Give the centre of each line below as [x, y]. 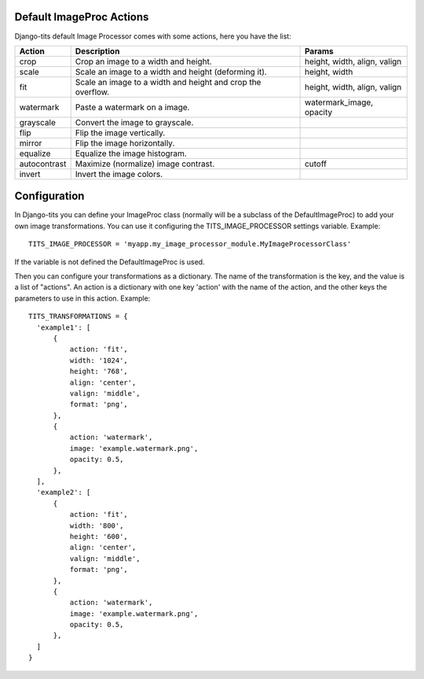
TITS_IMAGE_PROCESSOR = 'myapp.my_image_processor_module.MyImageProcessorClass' [190, 244]
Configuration [49, 196]
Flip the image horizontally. [125, 143]
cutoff [316, 164]
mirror [31, 143]
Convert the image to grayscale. [134, 122]
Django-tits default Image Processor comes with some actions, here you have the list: [153, 36]
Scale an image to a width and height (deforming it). [171, 72]
